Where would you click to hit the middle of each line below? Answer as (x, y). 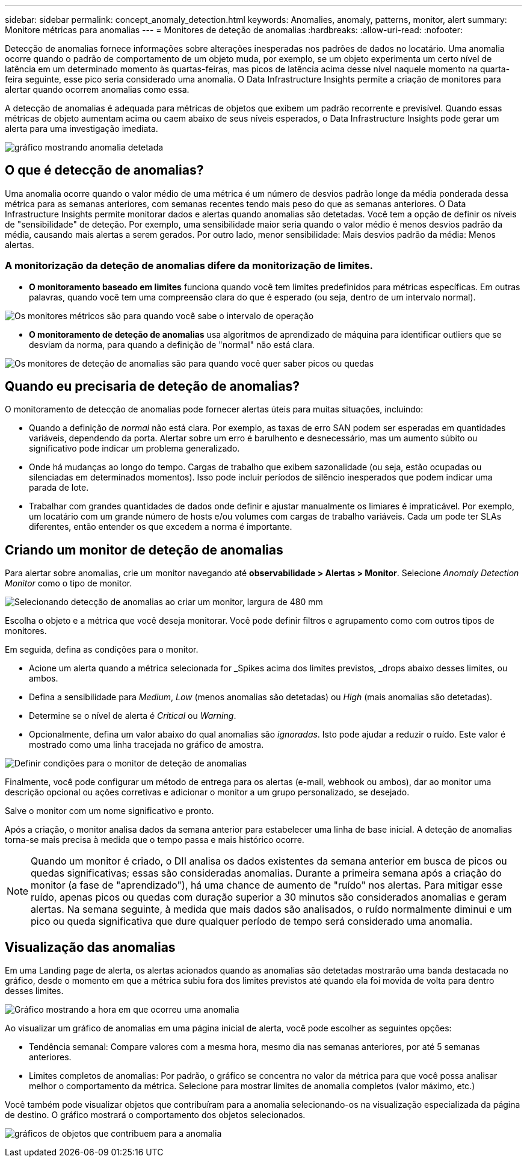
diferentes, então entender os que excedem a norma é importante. (161, 527)
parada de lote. (59, 488)
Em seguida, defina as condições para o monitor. (102, 650)
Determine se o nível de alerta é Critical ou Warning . (133, 716)
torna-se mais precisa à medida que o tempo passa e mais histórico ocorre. (155, 840)
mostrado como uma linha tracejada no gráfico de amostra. (146, 745)
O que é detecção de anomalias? (104, 170)
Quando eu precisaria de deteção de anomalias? (152, 387)
